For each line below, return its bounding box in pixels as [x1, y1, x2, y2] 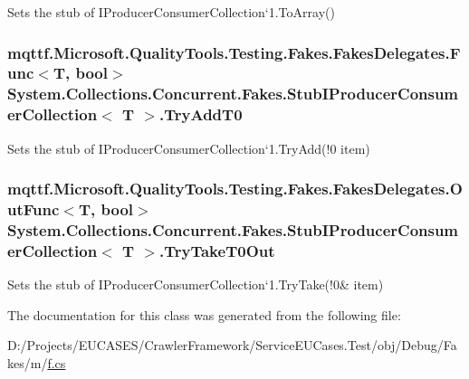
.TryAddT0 [159, 103, 243, 126]
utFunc [7, 198, 60, 221]
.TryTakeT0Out [159, 239, 275, 261]
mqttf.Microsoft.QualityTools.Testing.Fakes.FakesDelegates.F [7, 41, 461, 63]
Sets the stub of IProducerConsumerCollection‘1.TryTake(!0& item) [7, 275, 384, 294]
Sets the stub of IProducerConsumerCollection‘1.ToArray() [7, 3, 335, 21]
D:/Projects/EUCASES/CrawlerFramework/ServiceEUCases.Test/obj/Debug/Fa [7, 336, 457, 355]
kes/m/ [7, 353, 48, 372]
